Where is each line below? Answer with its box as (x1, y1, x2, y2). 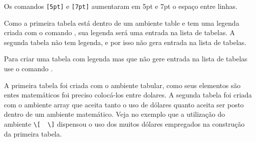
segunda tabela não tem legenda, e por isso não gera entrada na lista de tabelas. (4, 37, 247, 47)
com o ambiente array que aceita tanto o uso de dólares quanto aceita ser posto (4, 99, 244, 109)
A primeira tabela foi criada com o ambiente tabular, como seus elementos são (4, 80, 241, 90)
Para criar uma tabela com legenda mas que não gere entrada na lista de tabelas (4, 53, 248, 64)
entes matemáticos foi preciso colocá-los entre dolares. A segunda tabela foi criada (4, 90, 252, 100)
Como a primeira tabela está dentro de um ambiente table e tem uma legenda (4, 17, 239, 28)
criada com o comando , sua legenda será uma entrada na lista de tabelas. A (4, 27, 235, 38)
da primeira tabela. (4, 128, 62, 139)
